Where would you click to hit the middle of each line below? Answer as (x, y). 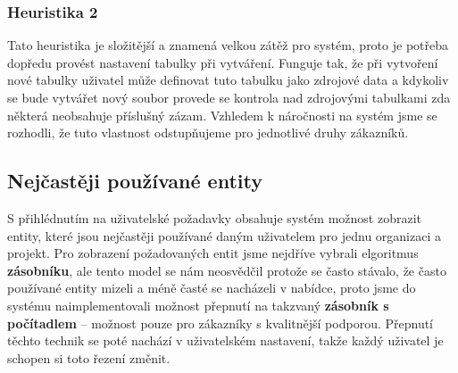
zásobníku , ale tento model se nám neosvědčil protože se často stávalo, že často (227, 270)
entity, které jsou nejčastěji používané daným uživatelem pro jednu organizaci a (224, 235)
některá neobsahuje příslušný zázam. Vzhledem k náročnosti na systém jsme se (222, 115)
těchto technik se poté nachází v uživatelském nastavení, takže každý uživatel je (225, 340)
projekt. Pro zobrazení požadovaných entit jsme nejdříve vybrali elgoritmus (213, 253)
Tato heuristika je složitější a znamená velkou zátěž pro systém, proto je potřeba (228, 45)
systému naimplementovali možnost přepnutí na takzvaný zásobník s (198, 305)
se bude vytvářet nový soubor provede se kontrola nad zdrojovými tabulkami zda (229, 97)
